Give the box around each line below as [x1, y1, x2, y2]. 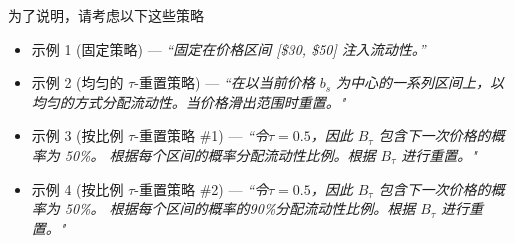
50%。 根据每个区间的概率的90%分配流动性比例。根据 [64, 198, 416, 219]
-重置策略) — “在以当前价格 [134, 72, 315, 93]
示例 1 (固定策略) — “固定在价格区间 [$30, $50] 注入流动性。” [31, 38, 426, 59]
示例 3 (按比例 [31, 125, 124, 146]
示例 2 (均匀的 [31, 72, 124, 93]
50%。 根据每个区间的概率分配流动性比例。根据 [64, 144, 376, 165]
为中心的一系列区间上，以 [336, 72, 505, 93]
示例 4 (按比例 [31, 178, 124, 199]
